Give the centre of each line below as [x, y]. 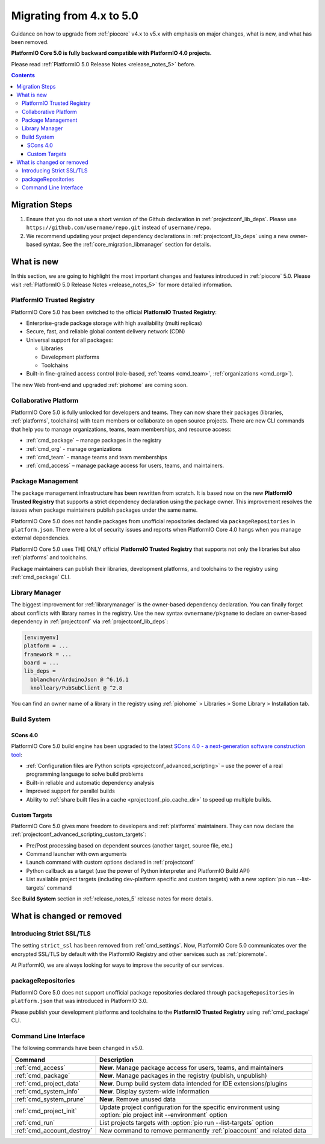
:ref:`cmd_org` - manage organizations [74, 448]
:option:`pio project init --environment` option [164, 1114]
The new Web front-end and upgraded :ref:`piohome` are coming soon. [99, 385]
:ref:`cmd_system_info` [47, 1091]
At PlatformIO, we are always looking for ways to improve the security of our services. [118, 965]
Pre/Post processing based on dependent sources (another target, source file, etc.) [129, 845]
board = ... [42, 663]
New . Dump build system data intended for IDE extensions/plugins [193, 1083]
